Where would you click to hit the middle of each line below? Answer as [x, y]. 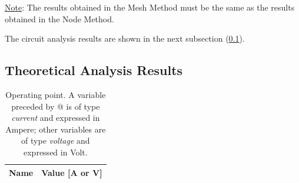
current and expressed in [56, 118]
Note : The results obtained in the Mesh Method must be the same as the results [150, 7]
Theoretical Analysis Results [94, 70]
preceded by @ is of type [56, 106]
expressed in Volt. [56, 152]
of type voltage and [56, 140]
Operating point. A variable [56, 94]
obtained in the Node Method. [59, 18]
